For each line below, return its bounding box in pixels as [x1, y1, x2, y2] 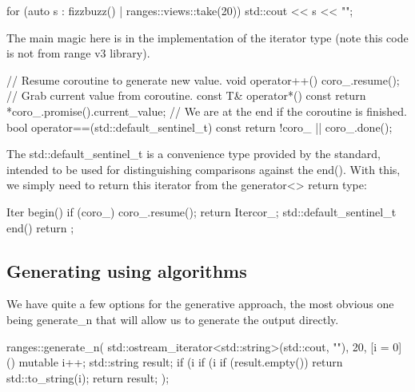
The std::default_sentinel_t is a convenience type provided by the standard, [6, 145, 381, 162]
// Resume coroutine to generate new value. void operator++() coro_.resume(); [6, 71, 400, 88]
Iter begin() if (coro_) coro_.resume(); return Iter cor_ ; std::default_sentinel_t [6, 203, 397, 220]
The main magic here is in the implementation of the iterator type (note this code [6, 29, 409, 46]
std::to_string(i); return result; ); [6, 369, 170, 386]
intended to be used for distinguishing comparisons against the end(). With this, [6, 160, 401, 177]
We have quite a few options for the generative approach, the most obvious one [6, 295, 394, 312]
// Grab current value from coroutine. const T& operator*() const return [6, 87, 366, 104]
